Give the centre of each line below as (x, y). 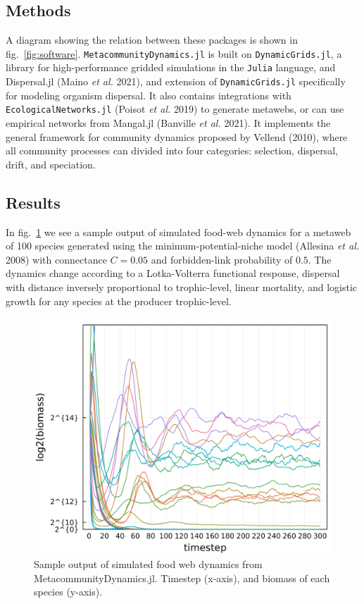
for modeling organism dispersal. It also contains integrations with (149, 95)
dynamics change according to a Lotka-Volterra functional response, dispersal (173, 273)
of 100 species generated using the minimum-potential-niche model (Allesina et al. (183, 246)
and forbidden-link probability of (222, 259)
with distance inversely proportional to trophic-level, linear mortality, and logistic (182, 286)
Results (33, 202)
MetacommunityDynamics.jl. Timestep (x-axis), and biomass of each (182, 578)
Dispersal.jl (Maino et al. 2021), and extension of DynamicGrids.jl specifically (176, 81)
